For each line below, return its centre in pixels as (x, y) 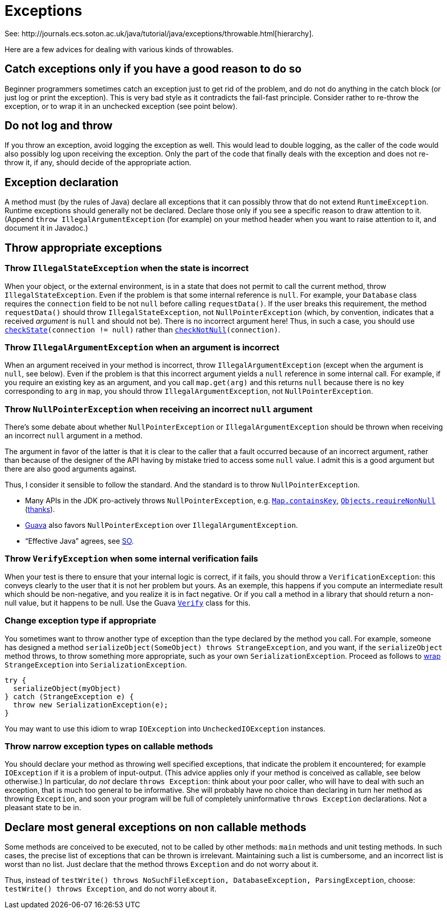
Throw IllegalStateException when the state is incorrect (127, 268)
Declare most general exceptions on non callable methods (156, 827)
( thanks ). (40, 509)
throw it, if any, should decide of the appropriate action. (98, 163)
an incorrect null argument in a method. (74, 436)
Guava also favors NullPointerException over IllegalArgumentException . (162, 525)
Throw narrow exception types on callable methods (109, 746)
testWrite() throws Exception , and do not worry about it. (111, 889)
